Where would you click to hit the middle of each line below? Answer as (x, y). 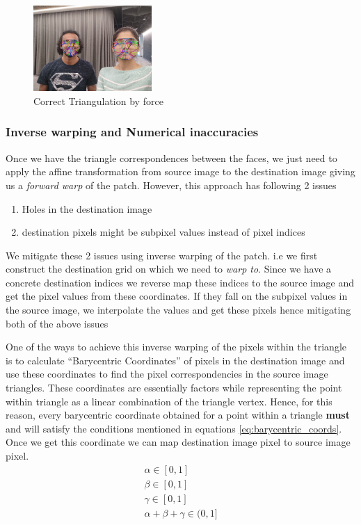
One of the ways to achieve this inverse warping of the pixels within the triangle (176, 347)
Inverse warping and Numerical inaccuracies (132, 132)
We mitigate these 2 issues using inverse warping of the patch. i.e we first (162, 255)
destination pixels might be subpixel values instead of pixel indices (163, 232)
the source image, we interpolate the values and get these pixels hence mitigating (178, 310)
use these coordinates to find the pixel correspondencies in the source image (167, 374)
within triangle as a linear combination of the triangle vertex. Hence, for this (169, 401)
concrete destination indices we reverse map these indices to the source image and (180, 282)
